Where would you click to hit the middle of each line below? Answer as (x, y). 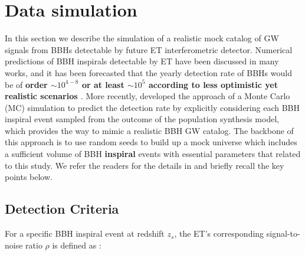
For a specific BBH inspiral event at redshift (85, 233)
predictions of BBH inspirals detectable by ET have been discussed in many (142, 61)
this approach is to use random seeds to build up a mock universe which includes (151, 142)
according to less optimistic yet (213, 84)
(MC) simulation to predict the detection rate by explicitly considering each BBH (152, 107)
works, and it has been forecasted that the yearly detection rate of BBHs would (148, 72)
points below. (29, 177)
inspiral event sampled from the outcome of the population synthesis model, (142, 119)
